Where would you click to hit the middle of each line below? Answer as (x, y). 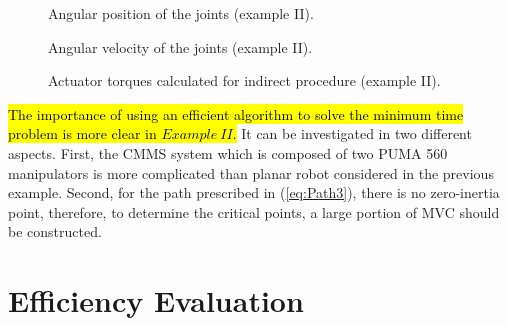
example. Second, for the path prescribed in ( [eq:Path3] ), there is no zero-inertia (254, 192)
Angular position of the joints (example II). (181, 13)
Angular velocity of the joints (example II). (180, 46)
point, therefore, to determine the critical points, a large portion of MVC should (254, 211)
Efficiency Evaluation (156, 300)
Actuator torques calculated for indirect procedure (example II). (244, 80)
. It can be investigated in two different (352, 133)
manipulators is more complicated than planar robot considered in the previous (251, 172)
